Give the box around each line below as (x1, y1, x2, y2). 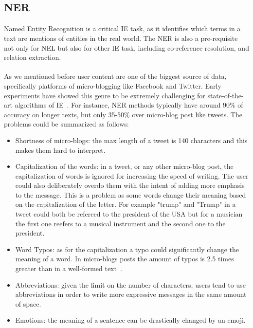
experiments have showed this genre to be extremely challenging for (4, 90, 205, 100)
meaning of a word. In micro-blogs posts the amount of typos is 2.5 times (15, 254, 234, 264)
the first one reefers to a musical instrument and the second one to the (15, 218, 226, 228)
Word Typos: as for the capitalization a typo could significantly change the (15, 244, 239, 254)
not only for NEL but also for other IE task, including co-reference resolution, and (4, 42, 249, 53)
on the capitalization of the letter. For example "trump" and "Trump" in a (15, 199, 236, 209)
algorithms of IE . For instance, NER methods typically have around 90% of (15, 100, 243, 110)
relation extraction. (4, 52, 61, 62)
